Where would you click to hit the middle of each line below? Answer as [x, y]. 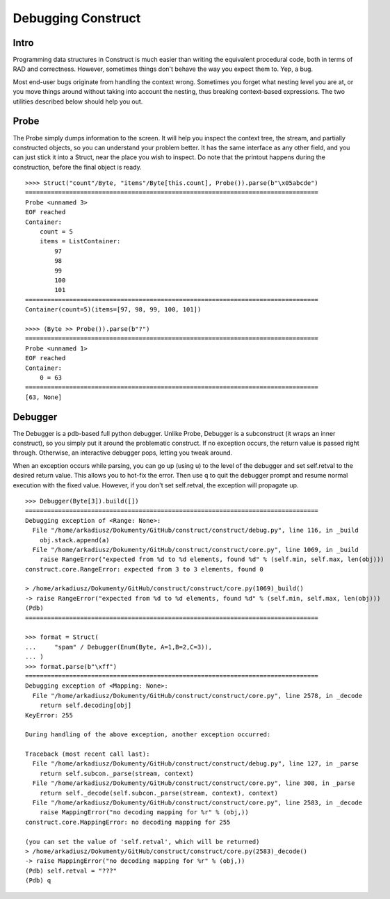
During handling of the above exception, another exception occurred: [148, 735]
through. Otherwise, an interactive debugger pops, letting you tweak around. [123, 453]
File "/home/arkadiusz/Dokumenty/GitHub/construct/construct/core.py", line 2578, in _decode [197, 696]
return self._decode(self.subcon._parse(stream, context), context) [159, 793]
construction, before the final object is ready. [77, 167]
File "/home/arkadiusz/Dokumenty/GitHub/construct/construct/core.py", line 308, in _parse [194, 783]
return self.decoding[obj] [86, 705]
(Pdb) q [38, 881]
